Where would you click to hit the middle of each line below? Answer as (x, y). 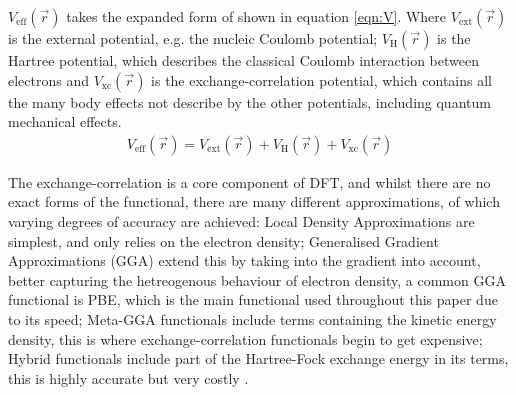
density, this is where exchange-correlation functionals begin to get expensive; (245, 338)
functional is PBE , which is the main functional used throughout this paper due (253, 299)
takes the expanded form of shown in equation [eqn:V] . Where (256, 16)
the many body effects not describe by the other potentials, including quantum (249, 101)
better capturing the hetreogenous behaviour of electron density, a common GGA (257, 279)
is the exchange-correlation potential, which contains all (321, 79)
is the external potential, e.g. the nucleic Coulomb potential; (193, 38)
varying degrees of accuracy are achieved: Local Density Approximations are (241, 221)
